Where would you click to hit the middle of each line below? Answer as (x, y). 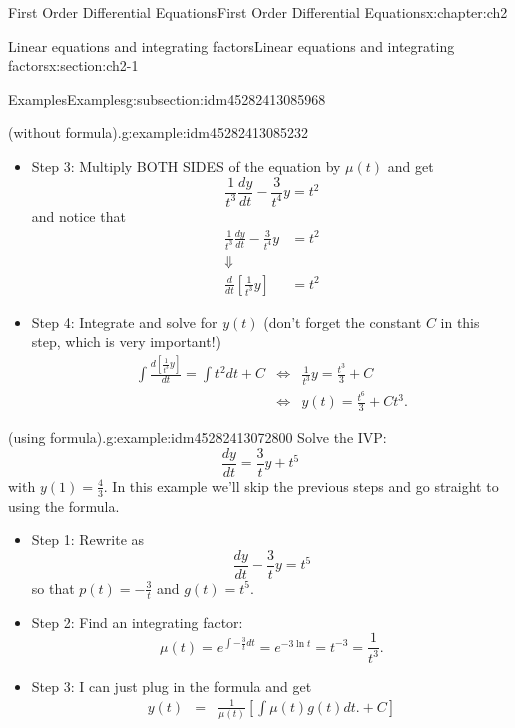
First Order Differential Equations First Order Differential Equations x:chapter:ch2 (258, 12)
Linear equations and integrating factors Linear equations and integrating (231, 45)
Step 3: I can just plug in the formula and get (171, 685)
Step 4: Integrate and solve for (124, 321)
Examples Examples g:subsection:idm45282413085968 (167, 98)
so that (53, 587)
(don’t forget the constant (342, 321)
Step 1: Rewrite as (88, 539)
